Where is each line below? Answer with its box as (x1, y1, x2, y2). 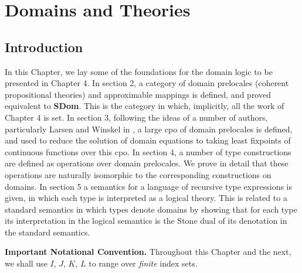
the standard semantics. (5, 226, 90, 238)
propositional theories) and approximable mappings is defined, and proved (5, 88, 271, 100)
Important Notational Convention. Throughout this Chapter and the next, (5, 245, 291, 258)
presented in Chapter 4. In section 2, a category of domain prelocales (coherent (5, 77, 289, 89)
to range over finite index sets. (89, 257, 198, 269)
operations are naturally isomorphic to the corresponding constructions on (5, 168, 272, 180)
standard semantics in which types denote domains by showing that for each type (5, 203, 297, 215)
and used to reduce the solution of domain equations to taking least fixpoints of (5, 134, 291, 146)
